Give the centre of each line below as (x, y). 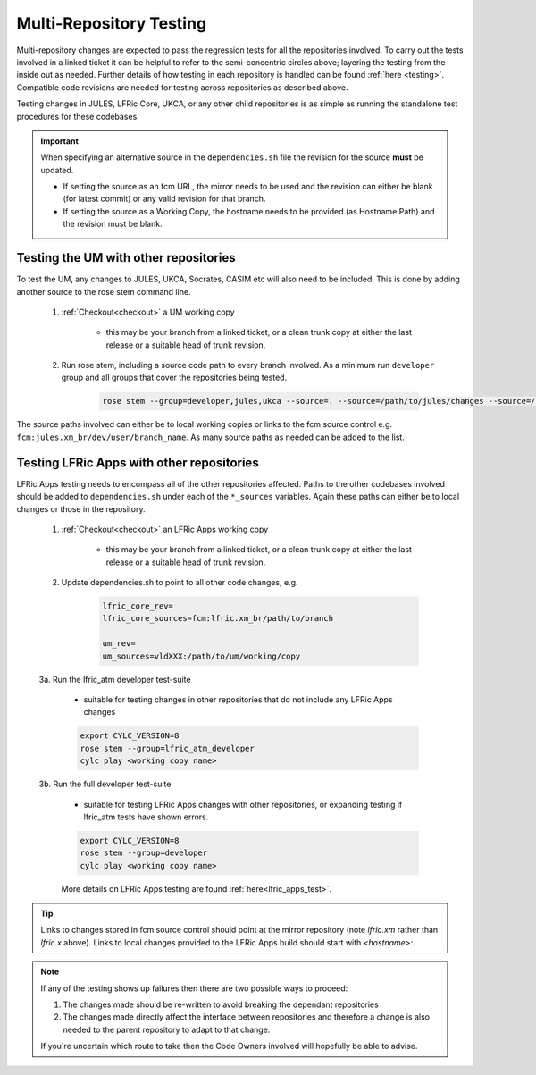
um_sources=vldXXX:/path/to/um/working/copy (201, 656)
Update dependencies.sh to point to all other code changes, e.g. (180, 583)
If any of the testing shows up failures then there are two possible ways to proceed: (194, 988)
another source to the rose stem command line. (104, 291)
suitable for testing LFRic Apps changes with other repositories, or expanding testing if (243, 804)
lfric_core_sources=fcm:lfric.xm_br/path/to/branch (218, 618)
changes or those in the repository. (81, 508)
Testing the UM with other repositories (126, 258)
